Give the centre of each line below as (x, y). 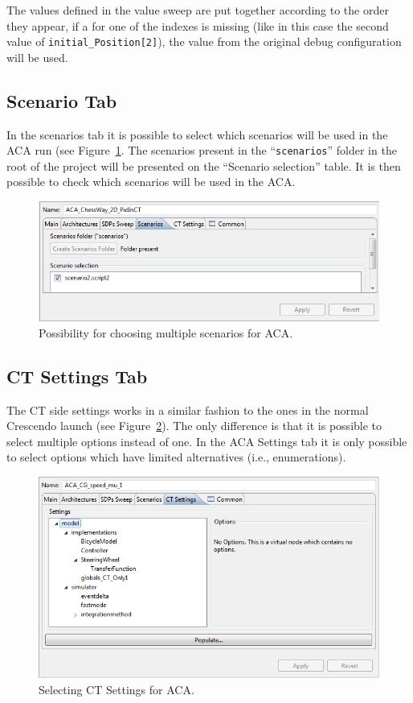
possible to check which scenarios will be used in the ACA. (151, 182)
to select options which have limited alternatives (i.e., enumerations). (176, 457)
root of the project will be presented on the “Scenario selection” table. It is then (204, 165)
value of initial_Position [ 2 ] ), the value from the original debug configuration (204, 41)
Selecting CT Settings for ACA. (117, 689)
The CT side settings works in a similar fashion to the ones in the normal (188, 409)
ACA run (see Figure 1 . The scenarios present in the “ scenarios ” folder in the (202, 150)
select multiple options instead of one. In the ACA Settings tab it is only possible (207, 441)
